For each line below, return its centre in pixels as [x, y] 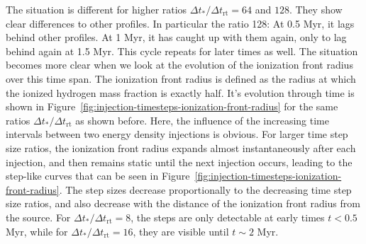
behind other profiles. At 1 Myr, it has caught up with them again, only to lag [176, 37]
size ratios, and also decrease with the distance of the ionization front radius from [183, 203]
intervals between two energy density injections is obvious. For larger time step [177, 134]
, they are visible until [181, 231]
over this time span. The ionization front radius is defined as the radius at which [181, 78]
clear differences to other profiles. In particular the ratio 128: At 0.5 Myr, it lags [180, 23]
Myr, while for [37, 231]
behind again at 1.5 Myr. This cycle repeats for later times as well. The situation [182, 51]
